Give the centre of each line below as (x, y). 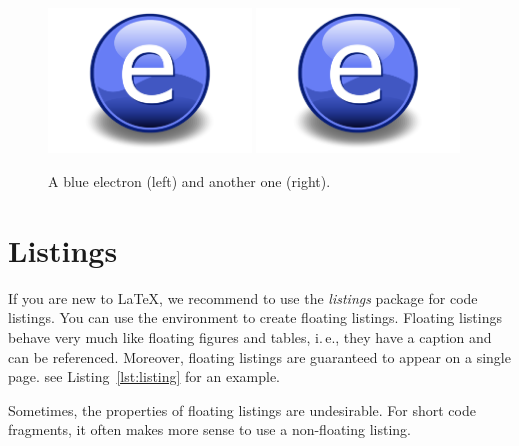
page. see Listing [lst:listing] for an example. (144, 376)
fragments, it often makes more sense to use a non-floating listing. (210, 429)
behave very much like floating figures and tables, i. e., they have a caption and (250, 336)
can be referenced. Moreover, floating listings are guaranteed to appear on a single (259, 356)
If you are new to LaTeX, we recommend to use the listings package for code (243, 297)
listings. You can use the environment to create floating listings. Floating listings (255, 317)
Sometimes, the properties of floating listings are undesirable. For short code (242, 409)
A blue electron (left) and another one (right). (189, 181)
